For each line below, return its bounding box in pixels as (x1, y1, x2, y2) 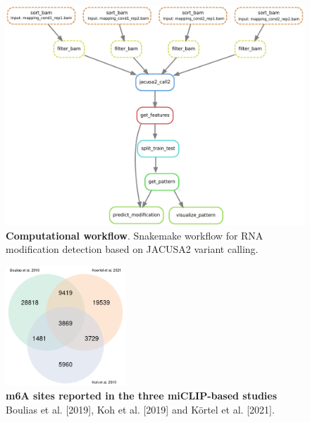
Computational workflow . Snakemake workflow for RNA (6, 228, 263, 242)
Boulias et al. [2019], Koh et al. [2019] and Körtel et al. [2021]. (6, 402, 275, 416)
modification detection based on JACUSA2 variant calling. (6, 242, 259, 256)
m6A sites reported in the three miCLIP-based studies (6, 388, 278, 403)
